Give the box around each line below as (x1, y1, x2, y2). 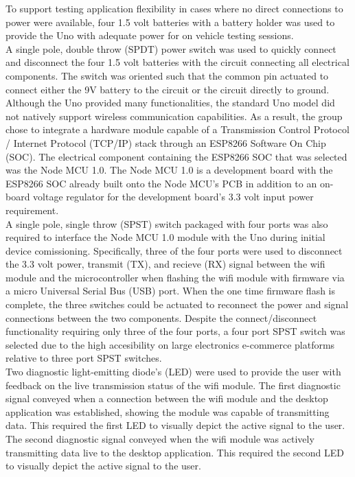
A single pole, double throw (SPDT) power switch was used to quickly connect (5, 41, 336, 56)
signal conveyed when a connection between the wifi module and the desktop (5, 391, 328, 406)
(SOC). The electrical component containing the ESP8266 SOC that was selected (5, 149, 347, 163)
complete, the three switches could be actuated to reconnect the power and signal (5, 297, 349, 312)
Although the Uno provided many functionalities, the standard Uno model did (5, 95, 335, 110)
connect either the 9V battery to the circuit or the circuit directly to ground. (5, 82, 330, 96)
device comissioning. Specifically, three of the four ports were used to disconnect (5, 243, 343, 257)
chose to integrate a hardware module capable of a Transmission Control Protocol (5, 122, 350, 137)
